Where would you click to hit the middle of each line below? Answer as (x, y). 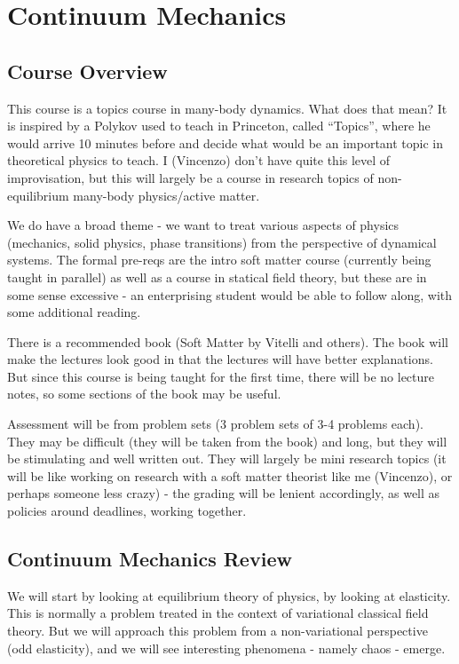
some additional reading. (74, 312)
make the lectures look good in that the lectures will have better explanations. (220, 359)
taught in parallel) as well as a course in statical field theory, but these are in (217, 277)
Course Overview (87, 71)
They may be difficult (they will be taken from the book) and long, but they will (227, 441)
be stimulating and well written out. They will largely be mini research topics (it (227, 458)
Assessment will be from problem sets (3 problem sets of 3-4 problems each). (215, 424)
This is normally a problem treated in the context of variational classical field (218, 613)
